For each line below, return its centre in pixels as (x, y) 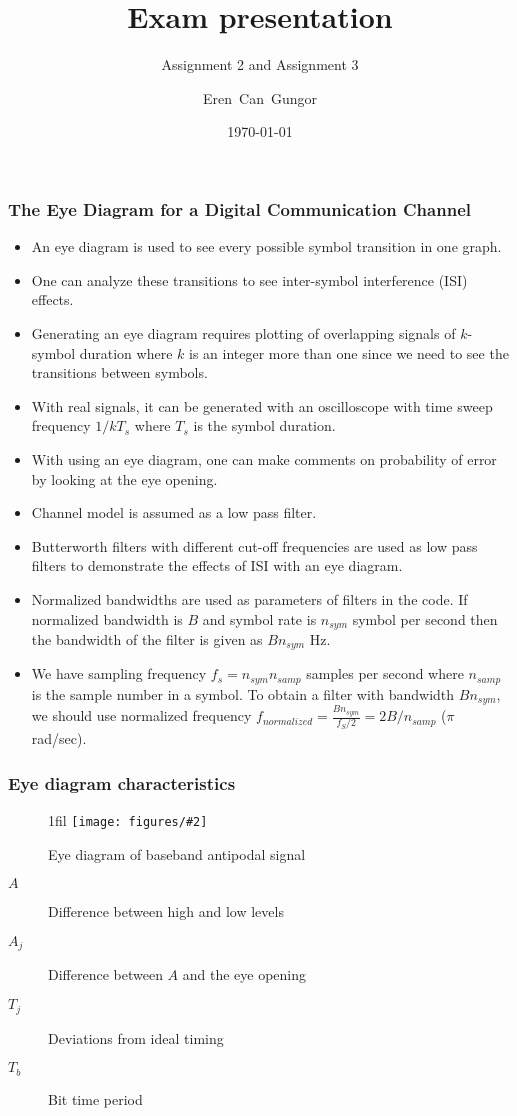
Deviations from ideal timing (136, 1037)
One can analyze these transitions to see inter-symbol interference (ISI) (249, 279)
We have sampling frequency (119, 673)
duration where (126, 352)
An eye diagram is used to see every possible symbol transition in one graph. (266, 246)
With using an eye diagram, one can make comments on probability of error (264, 458)
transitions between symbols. (119, 372)
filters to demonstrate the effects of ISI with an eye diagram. (217, 565)
